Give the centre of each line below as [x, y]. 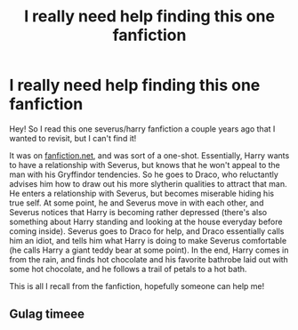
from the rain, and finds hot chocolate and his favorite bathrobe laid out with [149, 259]
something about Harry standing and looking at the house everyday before [146, 221]
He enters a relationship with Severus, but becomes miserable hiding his [141, 193]
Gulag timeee [47, 314]
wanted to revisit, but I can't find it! [73, 138]
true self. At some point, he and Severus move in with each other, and [137, 203]
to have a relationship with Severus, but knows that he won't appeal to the [145, 165]
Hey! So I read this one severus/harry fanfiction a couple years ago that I [142, 129]
